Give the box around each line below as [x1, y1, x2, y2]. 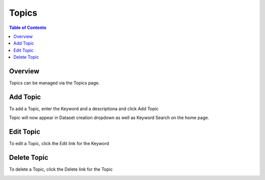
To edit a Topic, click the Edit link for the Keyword [9, 141, 109, 147]
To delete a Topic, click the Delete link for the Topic [9, 166, 113, 172]
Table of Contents [9, 25, 47, 30]
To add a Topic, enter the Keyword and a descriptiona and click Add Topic [9, 106, 159, 112]
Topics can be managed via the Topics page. [9, 80, 100, 86]
